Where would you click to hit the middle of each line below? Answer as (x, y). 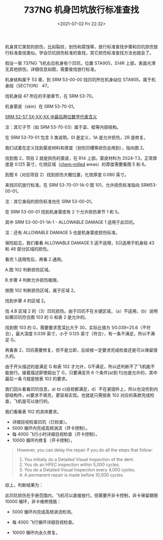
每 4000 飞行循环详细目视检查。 (44, 522)
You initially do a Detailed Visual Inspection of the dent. (79, 459)
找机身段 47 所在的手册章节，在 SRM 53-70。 (50, 96)
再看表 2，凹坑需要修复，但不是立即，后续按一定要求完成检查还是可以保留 (79, 350)
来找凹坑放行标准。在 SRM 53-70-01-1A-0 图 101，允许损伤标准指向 (72, 185)
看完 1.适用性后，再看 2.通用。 (35, 259)
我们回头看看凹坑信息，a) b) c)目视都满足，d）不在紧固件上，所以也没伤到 (79, 389)
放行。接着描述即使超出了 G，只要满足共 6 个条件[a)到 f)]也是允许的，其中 (83, 372)
